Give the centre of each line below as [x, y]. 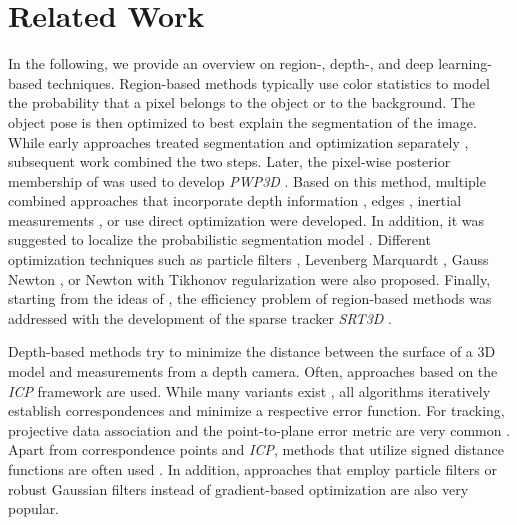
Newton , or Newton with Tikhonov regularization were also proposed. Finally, [249, 278]
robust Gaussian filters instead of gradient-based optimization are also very [238, 488]
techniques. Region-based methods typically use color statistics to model [268, 82]
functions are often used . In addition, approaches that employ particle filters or [252, 469]
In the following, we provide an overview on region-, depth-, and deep [221, 63]
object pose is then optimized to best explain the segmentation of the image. [242, 121]
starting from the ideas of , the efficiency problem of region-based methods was [250, 298]
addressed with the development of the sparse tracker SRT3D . [200, 317]
